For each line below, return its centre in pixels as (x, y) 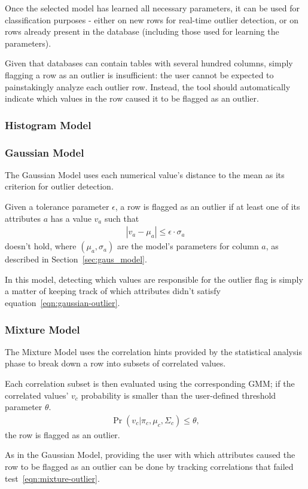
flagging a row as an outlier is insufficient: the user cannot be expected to (139, 74)
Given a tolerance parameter (57, 206)
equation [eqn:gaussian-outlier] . (62, 302)
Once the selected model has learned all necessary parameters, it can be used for (152, 8)
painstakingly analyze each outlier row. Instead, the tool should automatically (148, 86)
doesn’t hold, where (41, 246)
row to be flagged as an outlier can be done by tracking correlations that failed (149, 466)
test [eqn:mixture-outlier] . (52, 478)
